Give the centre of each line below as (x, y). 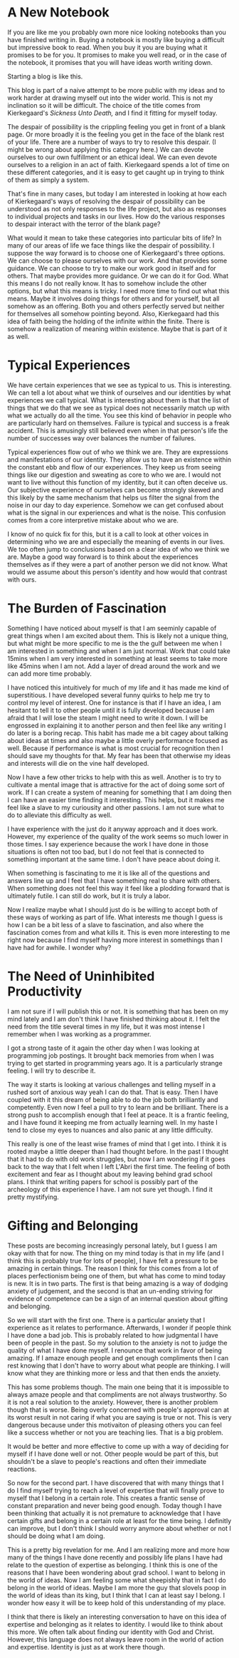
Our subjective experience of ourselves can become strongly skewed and (116, 490)
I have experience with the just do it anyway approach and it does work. (113, 829)
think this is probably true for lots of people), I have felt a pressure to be (113, 1260)
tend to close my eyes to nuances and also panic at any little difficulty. (110, 1130)
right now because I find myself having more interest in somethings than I (115, 940)
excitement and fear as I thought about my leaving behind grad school (110, 1174)
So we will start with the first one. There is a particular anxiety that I (106, 1320)
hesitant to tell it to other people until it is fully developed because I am (111, 710)
